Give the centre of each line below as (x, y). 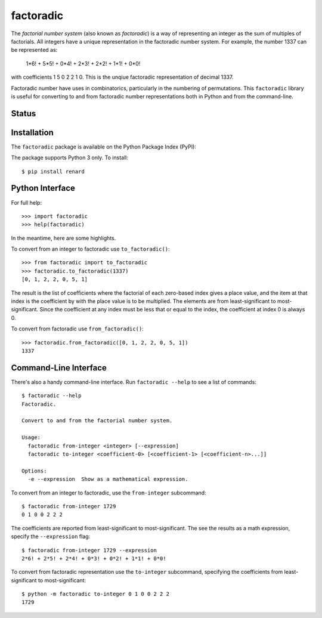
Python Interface (43, 188)
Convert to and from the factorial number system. (97, 421)
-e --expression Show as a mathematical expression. (108, 479)
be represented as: (34, 50)
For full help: (26, 202)
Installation (32, 132)
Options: (34, 471)
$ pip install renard (53, 171)
